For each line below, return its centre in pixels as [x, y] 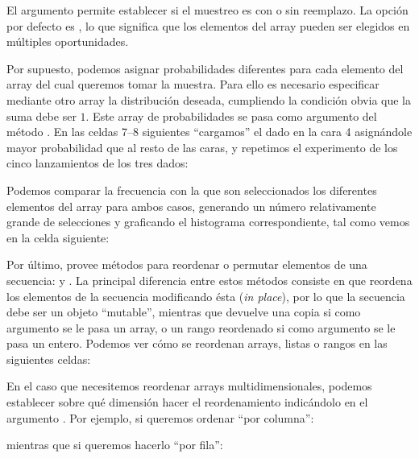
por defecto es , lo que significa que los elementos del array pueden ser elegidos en [208, 25]
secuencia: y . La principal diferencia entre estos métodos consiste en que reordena [209, 280]
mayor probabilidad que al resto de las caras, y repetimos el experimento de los [202, 147]
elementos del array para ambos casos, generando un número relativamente [191, 206]
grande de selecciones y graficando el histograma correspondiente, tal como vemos [208, 222]
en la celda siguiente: [58, 237]
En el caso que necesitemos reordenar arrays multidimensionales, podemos [189, 386]
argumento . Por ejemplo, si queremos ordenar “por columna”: [160, 417]
